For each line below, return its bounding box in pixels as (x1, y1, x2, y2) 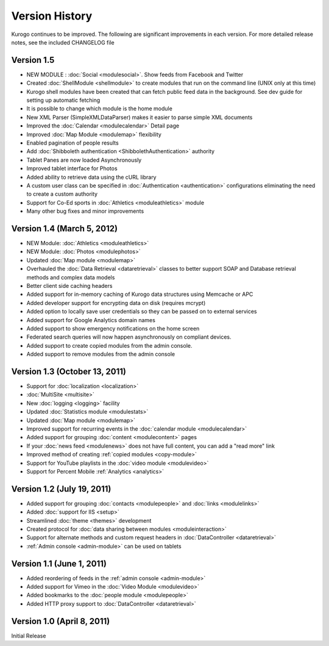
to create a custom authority (26, 190, 97, 198)
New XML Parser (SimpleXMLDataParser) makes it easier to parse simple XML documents (26, 113, 253, 121)
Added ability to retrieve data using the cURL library (26, 173, 157, 181)
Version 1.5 (11, 55, 55, 65)
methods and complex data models (26, 273, 115, 281)
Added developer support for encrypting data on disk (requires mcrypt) (26, 299, 206, 306)
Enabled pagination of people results (26, 139, 119, 146)
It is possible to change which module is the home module (26, 105, 173, 112)
